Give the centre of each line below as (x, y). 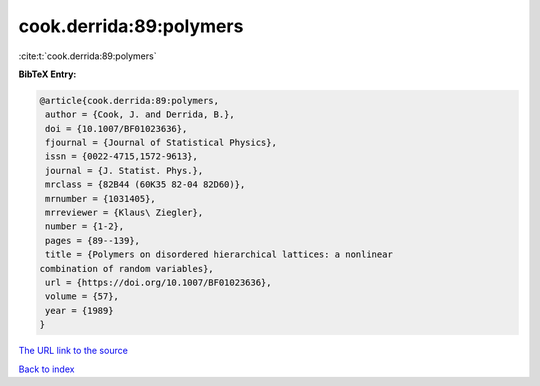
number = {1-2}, (85, 226)
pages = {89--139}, (92, 240)
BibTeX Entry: (47, 74)
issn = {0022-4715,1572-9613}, (122, 156)
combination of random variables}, (126, 268)
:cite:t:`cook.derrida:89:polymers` (87, 56)
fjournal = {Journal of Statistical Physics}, (161, 143)
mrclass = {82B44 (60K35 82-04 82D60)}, (145, 184)
